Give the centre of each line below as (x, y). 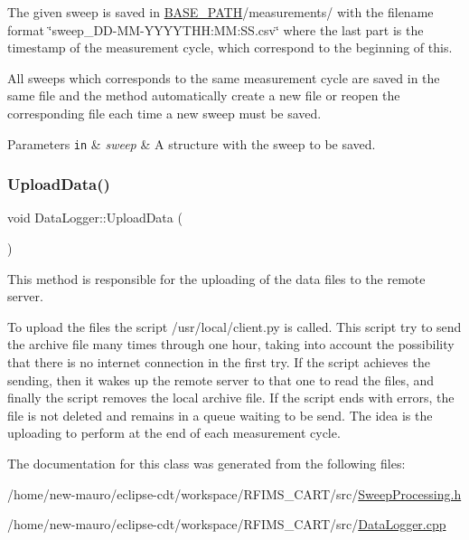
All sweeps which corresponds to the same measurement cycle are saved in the (224, 77)
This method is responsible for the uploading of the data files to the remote (216, 278)
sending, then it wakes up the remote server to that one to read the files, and (221, 379)
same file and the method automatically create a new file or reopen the (204, 95)
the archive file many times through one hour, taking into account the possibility (231, 344)
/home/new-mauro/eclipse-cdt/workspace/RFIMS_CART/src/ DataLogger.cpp (227, 524)
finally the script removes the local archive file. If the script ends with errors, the (231, 398)
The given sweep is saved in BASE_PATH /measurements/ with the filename (220, 12)
